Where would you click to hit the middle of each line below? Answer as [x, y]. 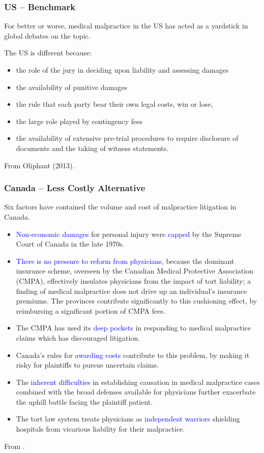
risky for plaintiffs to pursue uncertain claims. [87, 365]
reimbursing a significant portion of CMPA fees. [91, 310]
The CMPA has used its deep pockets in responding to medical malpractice [134, 328]
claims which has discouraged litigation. [78, 337]
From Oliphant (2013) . [39, 165]
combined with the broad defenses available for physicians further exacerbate [136, 392]
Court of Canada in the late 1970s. [70, 244]
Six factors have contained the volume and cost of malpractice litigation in [120, 207]
